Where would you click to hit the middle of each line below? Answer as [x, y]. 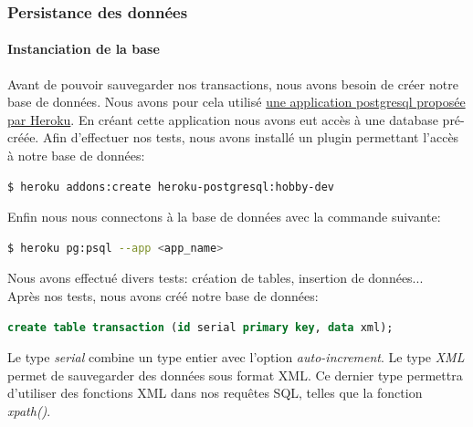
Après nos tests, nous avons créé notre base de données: [163, 295]
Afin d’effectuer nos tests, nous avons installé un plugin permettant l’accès [251, 137]
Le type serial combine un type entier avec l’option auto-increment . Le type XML [236, 357]
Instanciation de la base [84, 49]
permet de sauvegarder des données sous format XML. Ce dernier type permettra [235, 375]
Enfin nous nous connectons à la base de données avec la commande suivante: [224, 217]
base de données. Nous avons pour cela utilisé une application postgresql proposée [236, 102]
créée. [23, 137]
